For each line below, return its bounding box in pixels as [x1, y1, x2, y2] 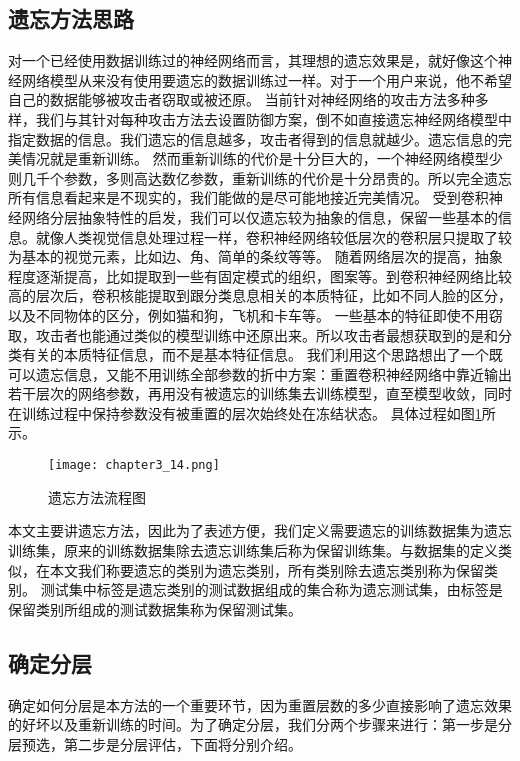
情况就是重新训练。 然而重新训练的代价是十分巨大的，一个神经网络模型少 [21, 148, 503, 169]
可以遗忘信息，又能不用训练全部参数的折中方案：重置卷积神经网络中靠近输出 [8, 363, 512, 384]
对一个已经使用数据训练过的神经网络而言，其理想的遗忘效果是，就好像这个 [8, 50, 498, 71]
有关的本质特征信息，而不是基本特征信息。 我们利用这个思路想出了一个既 [21, 344, 503, 365]
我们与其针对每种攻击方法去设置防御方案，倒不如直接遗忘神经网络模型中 [35, 108, 512, 129]
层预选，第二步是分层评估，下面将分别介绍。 [8, 733, 302, 754]
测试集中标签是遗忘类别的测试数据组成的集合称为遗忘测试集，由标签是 [40, 579, 503, 600]
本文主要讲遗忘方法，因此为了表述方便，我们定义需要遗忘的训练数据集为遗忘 [8, 520, 512, 541]
